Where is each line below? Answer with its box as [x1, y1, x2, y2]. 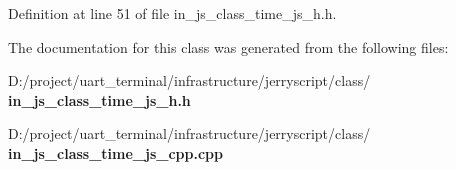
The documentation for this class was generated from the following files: [8, 36, 449, 57]
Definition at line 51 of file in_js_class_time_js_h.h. [8, 3, 337, 23]
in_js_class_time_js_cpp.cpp [8, 142, 224, 163]
